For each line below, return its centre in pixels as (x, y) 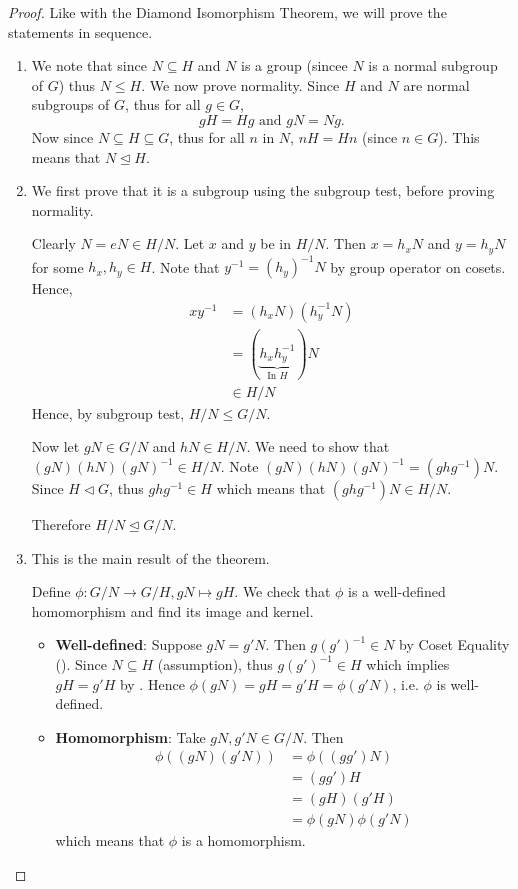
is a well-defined (397, 591)
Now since (62, 136)
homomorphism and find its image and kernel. (172, 610)
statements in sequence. (80, 31)
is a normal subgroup (433, 65)
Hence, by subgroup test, (108, 412)
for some (57, 266)
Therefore (61, 524)
